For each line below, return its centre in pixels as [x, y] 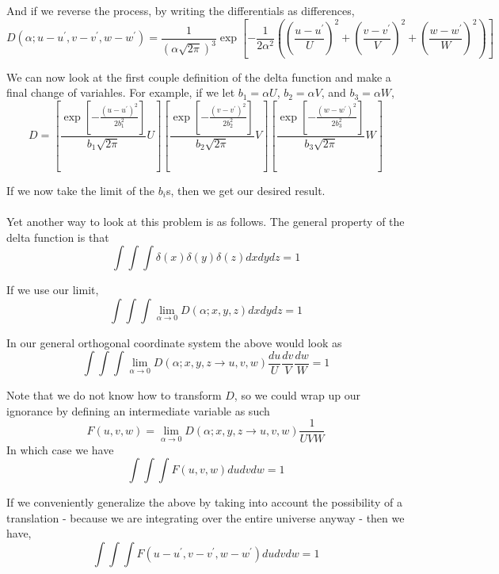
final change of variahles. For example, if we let [121, 92]
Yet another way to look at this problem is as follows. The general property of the [206, 221]
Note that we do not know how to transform [114, 395]
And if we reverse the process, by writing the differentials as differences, [181, 10]
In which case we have [60, 449]
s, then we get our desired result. [246, 190]
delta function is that [58, 237]
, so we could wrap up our [297, 395]
